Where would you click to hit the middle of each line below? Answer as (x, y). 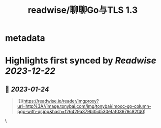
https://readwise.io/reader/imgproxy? (61, 101)
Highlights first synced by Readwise (81, 61)
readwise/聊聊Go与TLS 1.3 (83, 10)
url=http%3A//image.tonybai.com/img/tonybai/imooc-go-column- (84, 106)
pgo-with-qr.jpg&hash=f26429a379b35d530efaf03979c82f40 (80, 112)
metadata (25, 38)
